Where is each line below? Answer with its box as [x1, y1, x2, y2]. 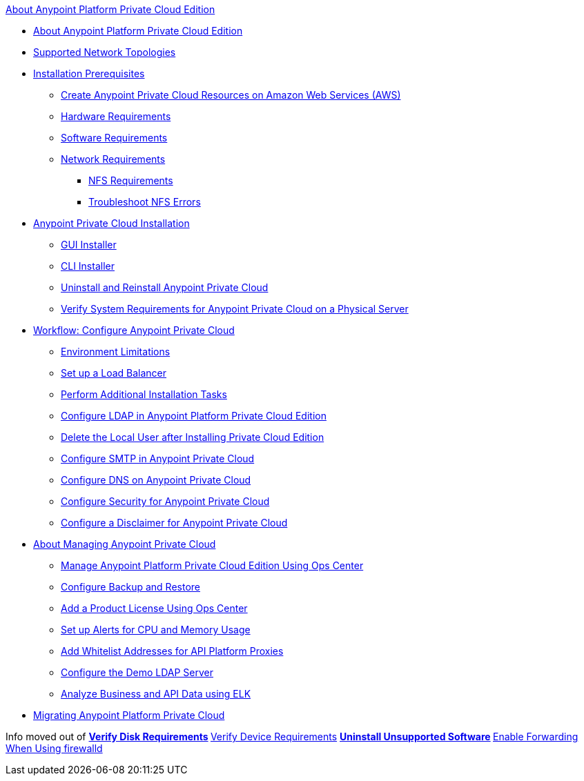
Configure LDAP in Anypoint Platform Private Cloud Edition [61, 410, 327, 422]
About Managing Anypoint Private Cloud [33, 538, 216, 550]
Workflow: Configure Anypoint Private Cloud [33, 324, 235, 336]
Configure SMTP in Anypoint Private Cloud [61, 453, 255, 464]
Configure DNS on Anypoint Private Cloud [61, 474, 251, 486]
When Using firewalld [6, 742, 103, 754]
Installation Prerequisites [33, 68, 145, 79]
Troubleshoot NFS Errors [88, 196, 201, 208]
